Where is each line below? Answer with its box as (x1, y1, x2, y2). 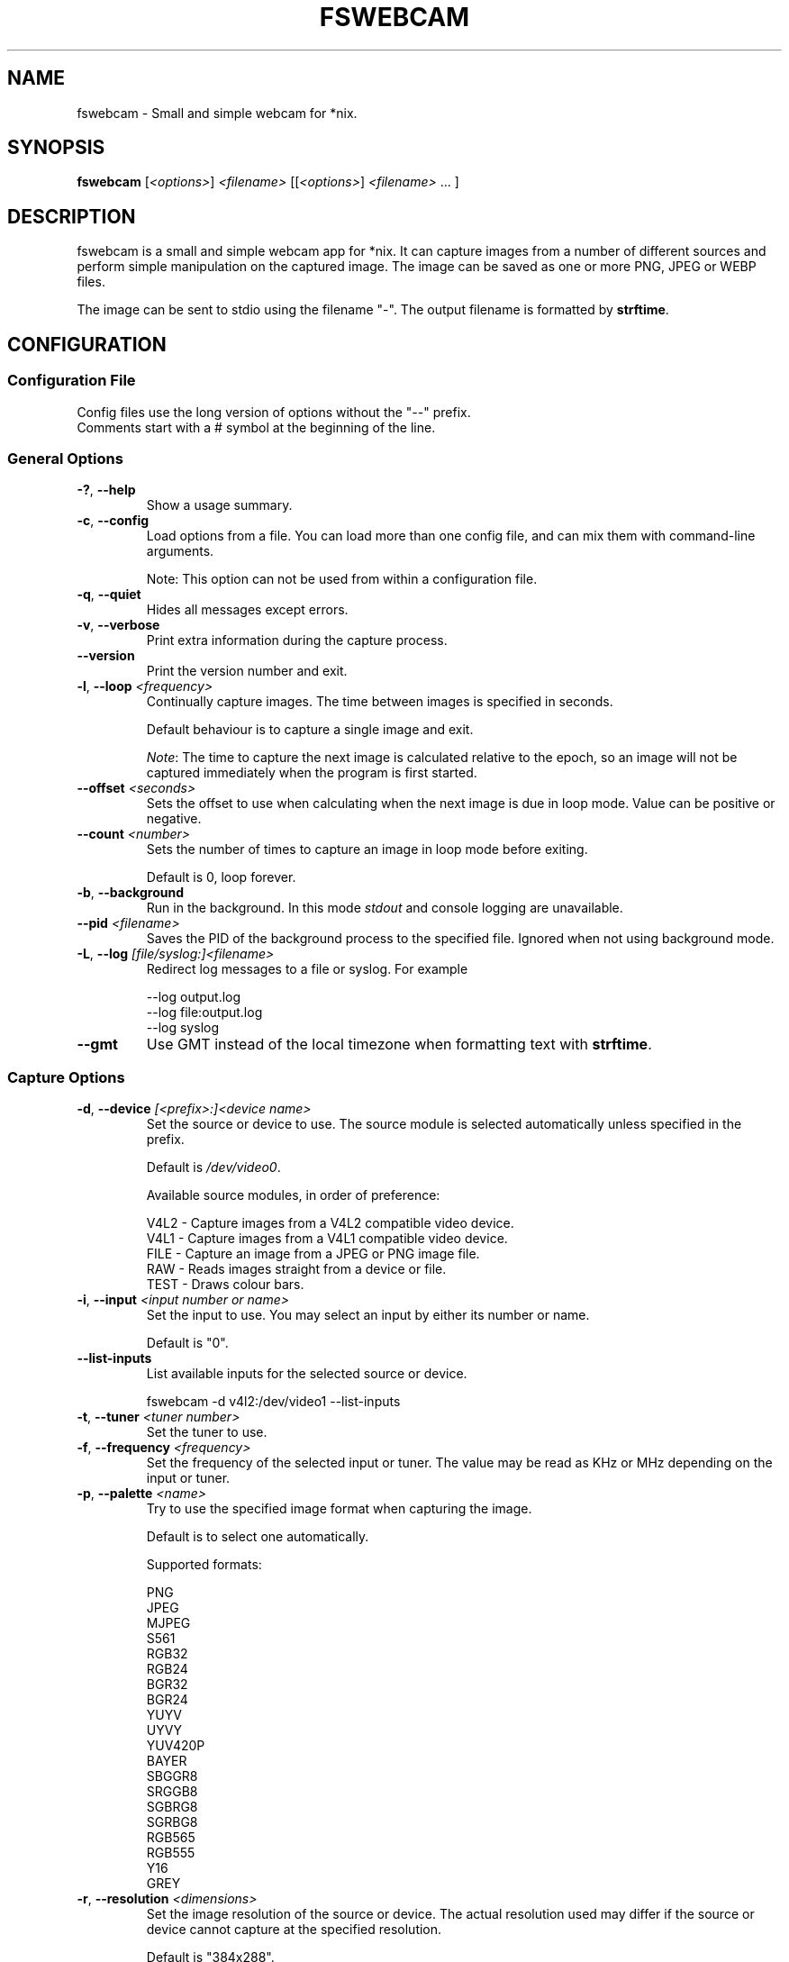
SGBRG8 (146, 1799, 198, 1814)
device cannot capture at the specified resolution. (146, 1921, 442, 1937)
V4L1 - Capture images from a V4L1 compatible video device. (146, 1231, 508, 1246)
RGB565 (146, 1830, 195, 1845)
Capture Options (7, 1067, 125, 1086)
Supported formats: (146, 1557, 262, 1572)
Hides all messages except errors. (146, 602, 349, 618)
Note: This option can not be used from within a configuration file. (146, 571, 538, 587)
